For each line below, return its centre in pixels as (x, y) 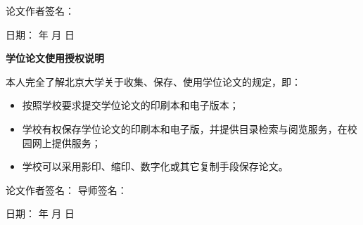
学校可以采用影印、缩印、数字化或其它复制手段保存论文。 (155, 166)
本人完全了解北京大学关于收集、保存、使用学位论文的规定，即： (153, 81)
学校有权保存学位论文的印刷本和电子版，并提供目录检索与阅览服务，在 (185, 128)
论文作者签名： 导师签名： (66, 189)
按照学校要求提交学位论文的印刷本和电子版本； (130, 105)
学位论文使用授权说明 (55, 58)
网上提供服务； (66, 142)
